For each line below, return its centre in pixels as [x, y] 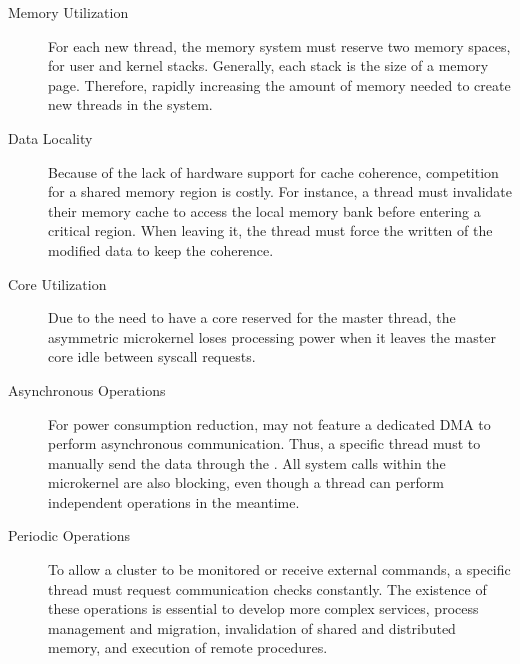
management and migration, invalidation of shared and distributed [252, 627]
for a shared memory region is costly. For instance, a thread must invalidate [280, 191]
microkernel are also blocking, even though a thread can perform [246, 482]
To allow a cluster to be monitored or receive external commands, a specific [279, 569]
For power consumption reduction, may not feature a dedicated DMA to [269, 423]
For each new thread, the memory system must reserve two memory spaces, [279, 45]
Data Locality [50, 137]
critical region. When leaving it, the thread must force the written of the [270, 230]
